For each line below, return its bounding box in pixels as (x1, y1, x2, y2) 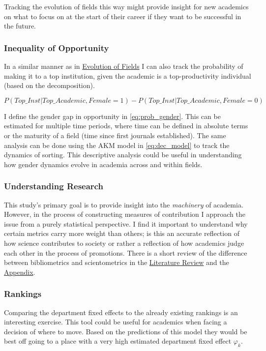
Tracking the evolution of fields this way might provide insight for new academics (4, 1, 249, 11)
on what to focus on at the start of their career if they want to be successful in (4, 11, 241, 21)
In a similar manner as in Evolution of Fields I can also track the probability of (4, 61, 243, 71)
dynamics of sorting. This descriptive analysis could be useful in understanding (4, 149, 242, 160)
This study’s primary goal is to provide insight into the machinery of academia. (4, 199, 243, 209)
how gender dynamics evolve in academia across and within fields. (4, 159, 203, 169)
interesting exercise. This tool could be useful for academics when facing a (4, 317, 227, 327)
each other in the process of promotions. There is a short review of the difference (4, 247, 247, 258)
